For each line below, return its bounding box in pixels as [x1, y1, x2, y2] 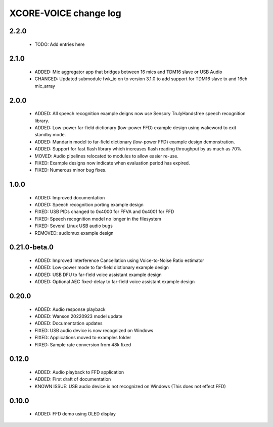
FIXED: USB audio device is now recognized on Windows [34, 327, 154, 333]
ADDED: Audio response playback [34, 306, 106, 312]
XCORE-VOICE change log [9, 8, 121, 19]
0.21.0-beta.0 [9, 243, 54, 252]
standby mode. [34, 132, 66, 138]
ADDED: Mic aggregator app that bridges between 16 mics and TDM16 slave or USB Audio [34, 69, 222, 75]
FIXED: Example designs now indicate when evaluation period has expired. [34, 159, 190, 166]
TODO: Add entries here [34, 41, 85, 47]
